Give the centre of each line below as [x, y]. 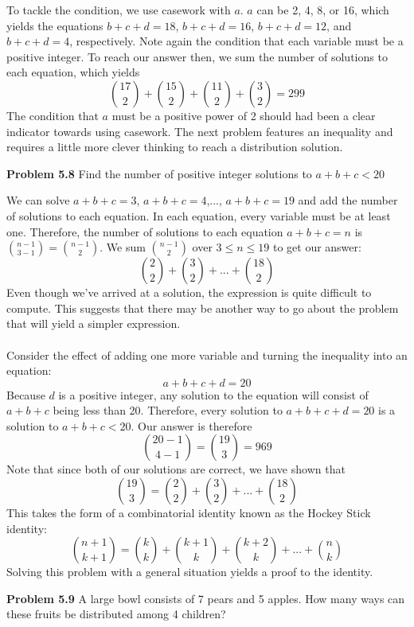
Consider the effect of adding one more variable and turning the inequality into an [207, 354]
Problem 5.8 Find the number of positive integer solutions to [159, 173]
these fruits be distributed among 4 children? [116, 614]
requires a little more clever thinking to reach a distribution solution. [175, 147]
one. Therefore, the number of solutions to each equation [145, 231]
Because [26, 394]
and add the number [348, 200]
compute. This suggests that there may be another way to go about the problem [203, 308]
